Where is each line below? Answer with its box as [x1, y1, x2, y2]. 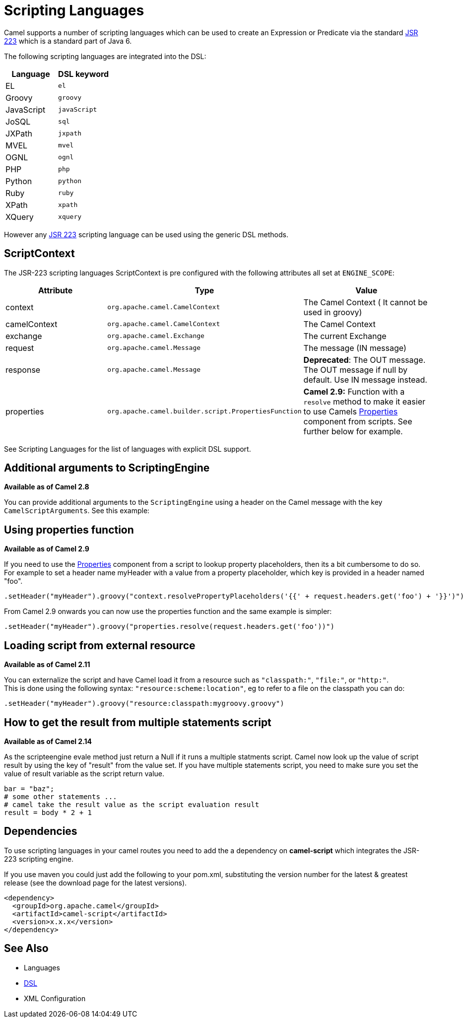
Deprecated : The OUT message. [303, 354, 426, 365]
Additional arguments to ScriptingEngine [4, 462, 210, 475]
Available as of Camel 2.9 [4, 545, 89, 553]
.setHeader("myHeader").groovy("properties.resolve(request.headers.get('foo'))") [4, 622, 334, 631]
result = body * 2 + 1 [4, 808, 92, 817]
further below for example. [303, 426, 403, 436]
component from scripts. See [303, 416, 412, 426]
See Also [4, 942, 49, 955]
